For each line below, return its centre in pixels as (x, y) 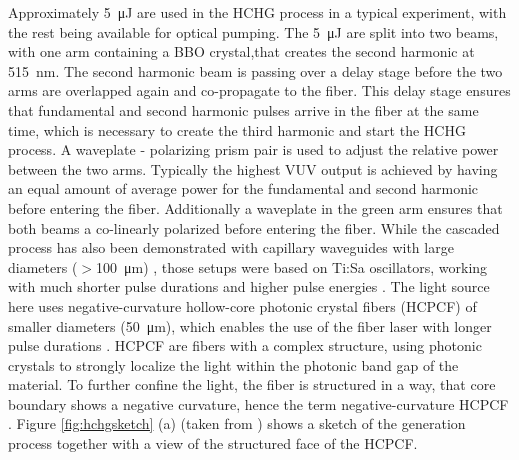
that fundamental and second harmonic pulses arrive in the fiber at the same (243, 109)
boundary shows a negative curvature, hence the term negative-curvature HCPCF (258, 403)
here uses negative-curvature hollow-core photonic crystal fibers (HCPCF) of (242, 305)
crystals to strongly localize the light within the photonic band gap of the (233, 364)
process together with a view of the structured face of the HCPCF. (213, 443)
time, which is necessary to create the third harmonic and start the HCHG (237, 129)
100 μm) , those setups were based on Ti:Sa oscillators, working (291, 266)
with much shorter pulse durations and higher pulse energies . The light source (249, 286)
